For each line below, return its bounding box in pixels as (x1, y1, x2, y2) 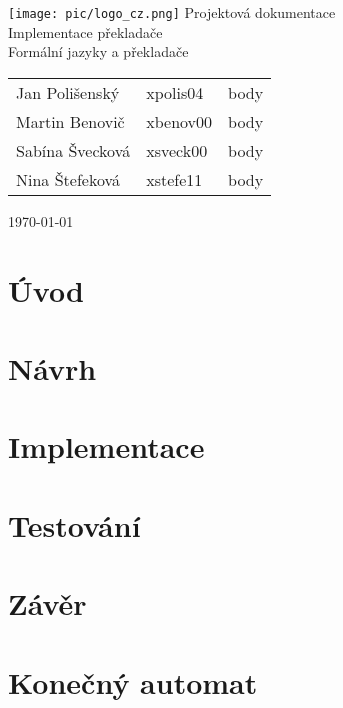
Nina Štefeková (16, 167, 121, 191)
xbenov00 (146, 109, 213, 133)
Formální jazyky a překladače (8, 41, 189, 62)
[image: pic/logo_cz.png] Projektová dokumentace (8, 2, 336, 22)
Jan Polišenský (16, 80, 120, 104)
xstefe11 (146, 167, 203, 191)
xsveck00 (146, 138, 208, 162)
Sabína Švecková (16, 138, 131, 162)
